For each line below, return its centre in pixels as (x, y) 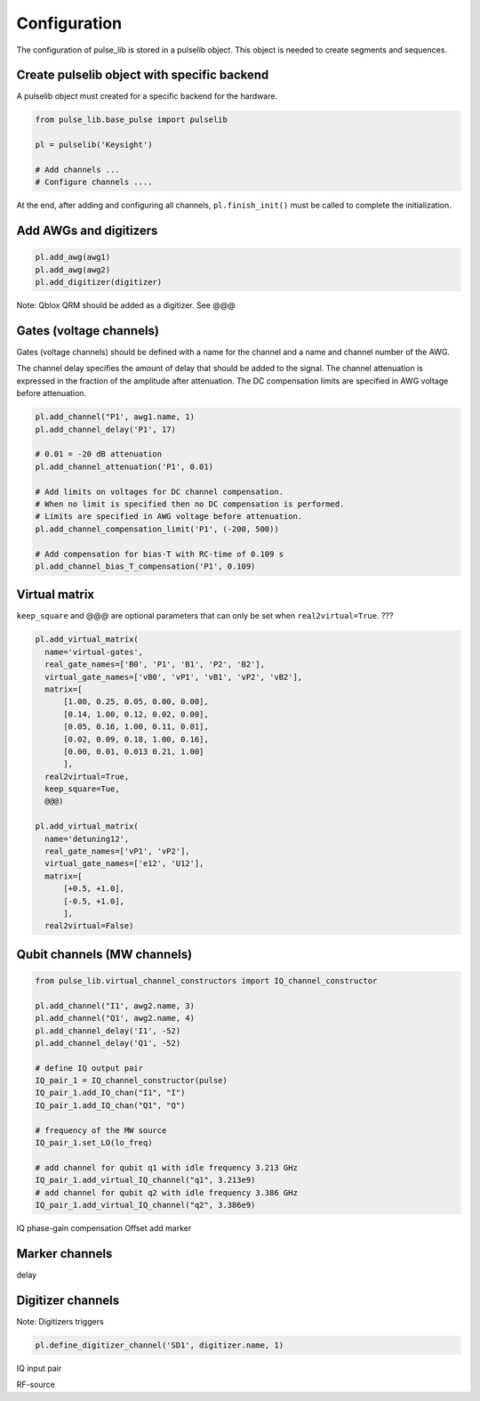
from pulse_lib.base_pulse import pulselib (132, 120)
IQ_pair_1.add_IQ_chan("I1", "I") (110, 1093)
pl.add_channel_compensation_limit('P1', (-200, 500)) (157, 529)
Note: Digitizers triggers (60, 1321)
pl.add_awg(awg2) (73, 270)
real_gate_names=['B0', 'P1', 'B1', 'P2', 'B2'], (155, 664)
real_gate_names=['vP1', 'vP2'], (117, 851)
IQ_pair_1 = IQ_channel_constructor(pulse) (132, 1081)
